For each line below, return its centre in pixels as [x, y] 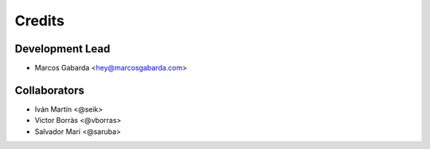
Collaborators [50, 90]
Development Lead [63, 49]
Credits [40, 21]
